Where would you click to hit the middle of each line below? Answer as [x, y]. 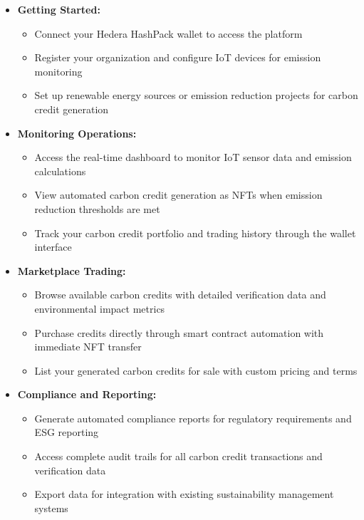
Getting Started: [59, 9]
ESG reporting [67, 432]
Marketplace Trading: [72, 270]
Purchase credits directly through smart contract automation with [179, 332]
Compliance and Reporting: [87, 394]
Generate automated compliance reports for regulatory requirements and [193, 418]
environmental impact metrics [100, 308]
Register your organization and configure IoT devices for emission [178, 57]
